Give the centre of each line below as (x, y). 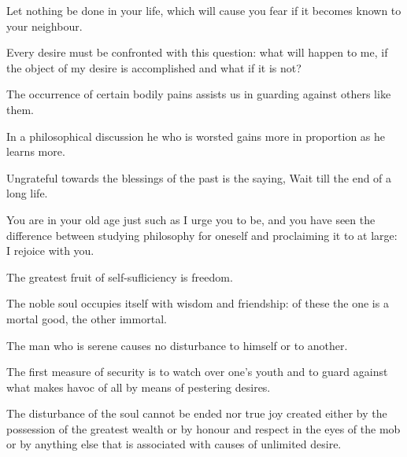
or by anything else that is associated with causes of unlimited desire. (174, 444)
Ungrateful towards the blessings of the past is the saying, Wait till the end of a (199, 177)
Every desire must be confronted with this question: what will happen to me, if (197, 52)
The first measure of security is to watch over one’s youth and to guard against (197, 372)
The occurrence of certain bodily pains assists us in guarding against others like (199, 94)
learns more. (36, 151)
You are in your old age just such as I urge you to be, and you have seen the (191, 219)
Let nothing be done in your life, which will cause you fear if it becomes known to (204, 10)
